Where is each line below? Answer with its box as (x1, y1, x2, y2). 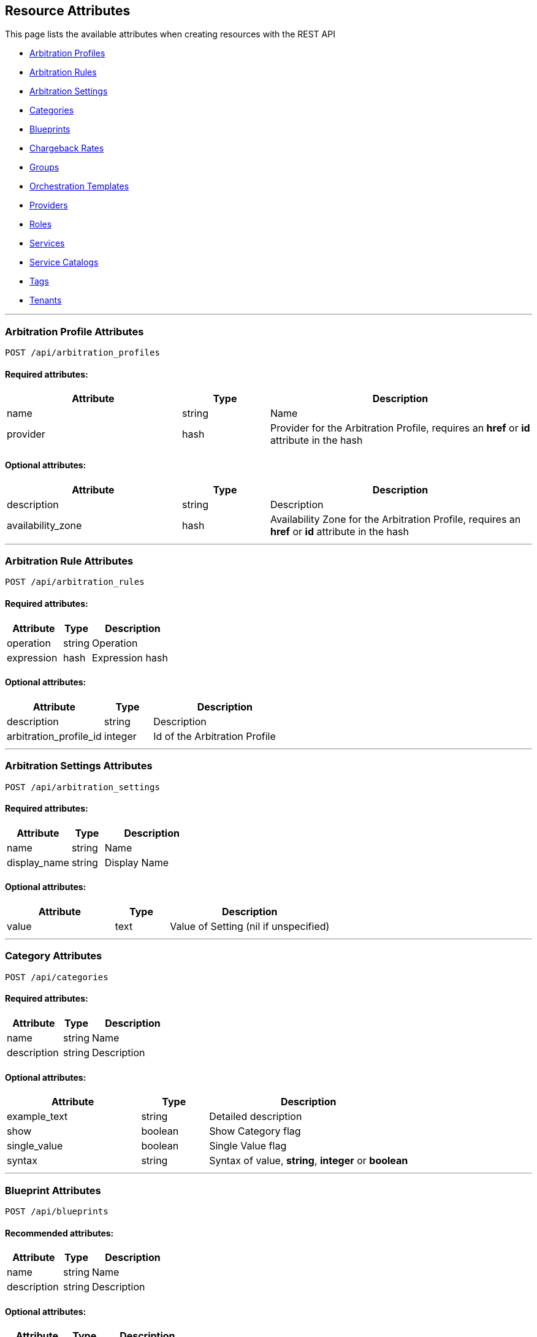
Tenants (29, 295, 62, 306)
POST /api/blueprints (5, 1206, 109, 1216)
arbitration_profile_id (7, 729, 102, 742)
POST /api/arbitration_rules (5, 577, 145, 587)
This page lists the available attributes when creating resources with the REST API (5, 29, 335, 40)
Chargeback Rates (29, 143, 104, 154)
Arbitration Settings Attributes (5, 760, 153, 772)
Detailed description (209, 1110, 302, 1123)
